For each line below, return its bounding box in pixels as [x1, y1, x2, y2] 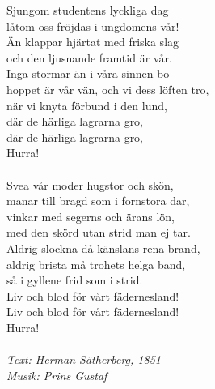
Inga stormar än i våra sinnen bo [6, 65, 170, 82]
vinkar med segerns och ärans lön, [6, 207, 175, 224]
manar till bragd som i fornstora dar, [6, 192, 190, 209]
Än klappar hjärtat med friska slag [6, 33, 179, 50]
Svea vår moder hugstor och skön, [6, 176, 174, 193]
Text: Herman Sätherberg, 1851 [6, 351, 161, 368]
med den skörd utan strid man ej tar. [6, 224, 191, 241]
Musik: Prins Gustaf [6, 366, 107, 383]
